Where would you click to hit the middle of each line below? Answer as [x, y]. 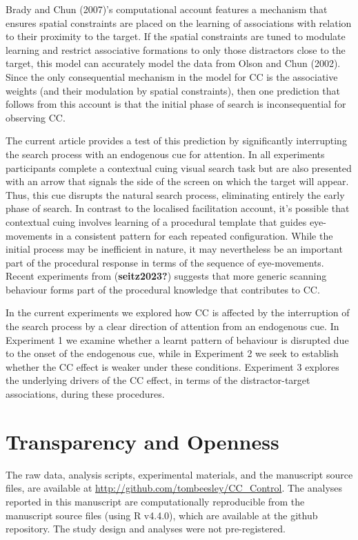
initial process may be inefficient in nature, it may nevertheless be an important [174, 249]
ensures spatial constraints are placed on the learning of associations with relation [179, 22]
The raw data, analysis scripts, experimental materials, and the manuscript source [179, 474]
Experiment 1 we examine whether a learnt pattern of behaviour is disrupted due [177, 339]
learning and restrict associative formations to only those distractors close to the [176, 49]
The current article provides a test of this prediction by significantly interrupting [176, 141]
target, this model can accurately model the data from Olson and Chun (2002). [173, 63]
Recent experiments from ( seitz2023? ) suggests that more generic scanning [166, 276]
